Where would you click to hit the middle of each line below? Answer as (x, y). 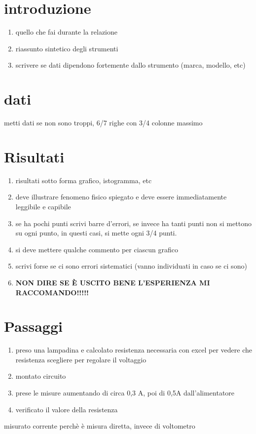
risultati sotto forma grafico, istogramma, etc (84, 180)
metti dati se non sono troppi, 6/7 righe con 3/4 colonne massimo (103, 123)
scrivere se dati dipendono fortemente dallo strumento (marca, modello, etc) (130, 65)
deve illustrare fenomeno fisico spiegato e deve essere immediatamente (121, 197)
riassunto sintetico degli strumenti (67, 48)
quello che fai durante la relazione (66, 32)
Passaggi (33, 326)
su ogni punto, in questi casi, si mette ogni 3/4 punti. (96, 233)
